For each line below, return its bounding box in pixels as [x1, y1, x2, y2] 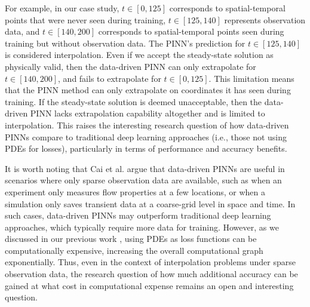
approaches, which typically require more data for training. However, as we [5, 220, 279, 233]
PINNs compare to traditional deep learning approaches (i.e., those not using [5, 130, 287, 143]
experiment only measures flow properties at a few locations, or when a [5, 185, 266, 198]
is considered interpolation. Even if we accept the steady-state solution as [5, 48, 274, 61]
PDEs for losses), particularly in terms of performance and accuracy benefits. [5, 142, 287, 155]
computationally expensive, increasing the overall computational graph [5, 244, 263, 256]
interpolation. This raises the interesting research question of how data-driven [5, 118, 289, 131]
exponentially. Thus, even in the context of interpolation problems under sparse [5, 256, 296, 268]
